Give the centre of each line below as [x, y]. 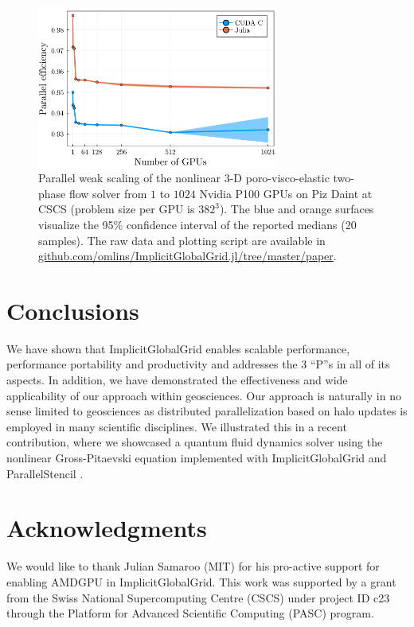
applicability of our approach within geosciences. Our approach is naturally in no [204, 395]
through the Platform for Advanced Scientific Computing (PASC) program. [190, 613]
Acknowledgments [107, 528]
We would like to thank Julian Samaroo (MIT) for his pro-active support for [193, 566]
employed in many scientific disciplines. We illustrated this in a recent [177, 426]
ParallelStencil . [45, 473]
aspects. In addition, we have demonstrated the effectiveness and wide [177, 380]
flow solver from [108, 193]
